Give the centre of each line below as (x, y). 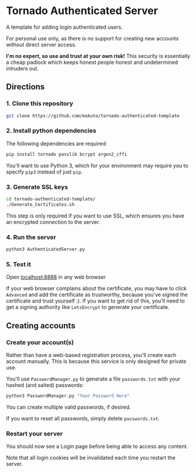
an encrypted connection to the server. (53, 222)
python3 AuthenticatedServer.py (45, 249)
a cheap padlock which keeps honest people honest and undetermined (92, 62)
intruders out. (23, 68)
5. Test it (18, 264)
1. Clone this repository (40, 104)
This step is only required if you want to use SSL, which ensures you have (95, 216)
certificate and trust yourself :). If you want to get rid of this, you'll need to (95, 301)
